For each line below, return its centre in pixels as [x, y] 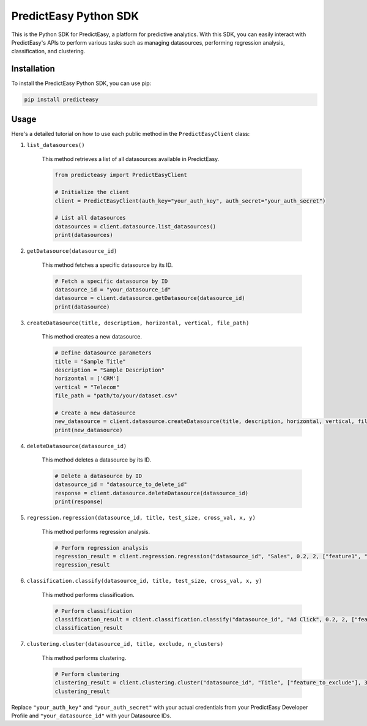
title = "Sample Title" [91, 361]
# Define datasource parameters [103, 353]
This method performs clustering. [84, 657]
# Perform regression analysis [102, 548]
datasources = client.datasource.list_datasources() [135, 226]
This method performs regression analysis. [96, 531]
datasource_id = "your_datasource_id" [113, 290]
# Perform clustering [87, 674]
